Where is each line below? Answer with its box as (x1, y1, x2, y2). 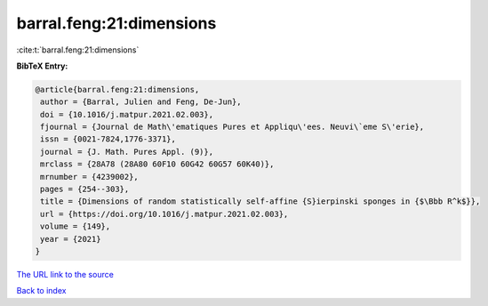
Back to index (16, 286, 67, 296)
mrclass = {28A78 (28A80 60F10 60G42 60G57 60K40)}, (40, 159, 275, 169)
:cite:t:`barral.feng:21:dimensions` (16, 44, 140, 55)
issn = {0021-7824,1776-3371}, (40, 134, 177, 144)
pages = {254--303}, (40, 184, 130, 195)
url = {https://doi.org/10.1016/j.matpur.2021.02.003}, (40, 209, 289, 219)
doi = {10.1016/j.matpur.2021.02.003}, (40, 109, 213, 119)
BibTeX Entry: (16, 60, 68, 71)
